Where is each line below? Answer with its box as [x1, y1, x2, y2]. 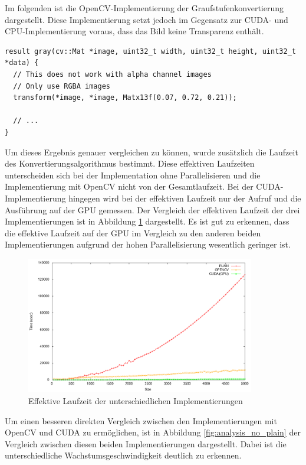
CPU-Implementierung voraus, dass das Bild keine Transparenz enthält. [5, 25, 264, 37]
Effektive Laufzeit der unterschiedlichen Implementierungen [28, 395, 243, 407]
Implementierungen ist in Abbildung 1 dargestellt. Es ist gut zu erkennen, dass [5, 215, 289, 227]
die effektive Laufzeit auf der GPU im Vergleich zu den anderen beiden [5, 226, 261, 239]
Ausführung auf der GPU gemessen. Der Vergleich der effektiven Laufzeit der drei [5, 203, 300, 216]
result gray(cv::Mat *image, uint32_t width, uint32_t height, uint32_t [5, 47, 296, 56]
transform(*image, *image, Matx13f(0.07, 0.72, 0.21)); [13, 93, 237, 102]
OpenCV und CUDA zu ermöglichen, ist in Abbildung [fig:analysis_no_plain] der [5, 426, 301, 438]
